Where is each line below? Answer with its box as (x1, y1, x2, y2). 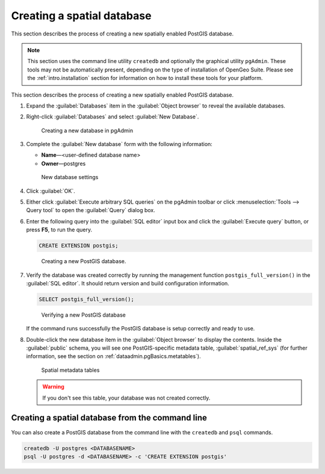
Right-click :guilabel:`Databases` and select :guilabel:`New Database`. (26, 113, 199, 120)
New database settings (41, 174, 99, 181)
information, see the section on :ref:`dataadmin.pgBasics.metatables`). (26, 353, 201, 360)
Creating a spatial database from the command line (11, 413, 207, 423)
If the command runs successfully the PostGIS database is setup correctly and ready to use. (26, 325, 255, 332)
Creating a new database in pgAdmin (41, 127, 134, 134)
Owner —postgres (41, 160, 86, 167)
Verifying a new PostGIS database (41, 311, 126, 318)
